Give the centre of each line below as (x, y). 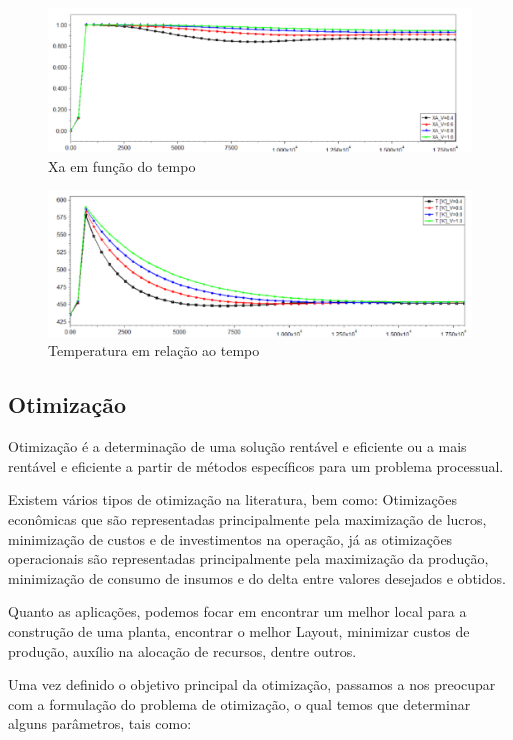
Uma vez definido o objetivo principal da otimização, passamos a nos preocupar (252, 684)
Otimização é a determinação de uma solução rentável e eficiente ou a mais (237, 446)
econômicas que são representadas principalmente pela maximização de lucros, (247, 519)
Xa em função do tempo (122, 165)
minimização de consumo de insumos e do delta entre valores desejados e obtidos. (257, 577)
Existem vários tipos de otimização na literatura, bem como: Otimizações (232, 499)
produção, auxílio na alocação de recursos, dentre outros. (182, 650)
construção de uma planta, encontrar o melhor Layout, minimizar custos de (239, 631)
